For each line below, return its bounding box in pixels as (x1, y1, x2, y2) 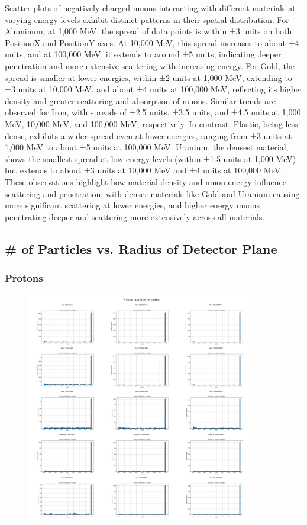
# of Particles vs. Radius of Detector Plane (5, 239, 277, 257)
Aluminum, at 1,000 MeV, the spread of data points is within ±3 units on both (5, 25, 292, 37)
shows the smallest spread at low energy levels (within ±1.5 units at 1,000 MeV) (5, 152, 296, 165)
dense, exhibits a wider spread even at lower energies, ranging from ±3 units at (5, 129, 292, 141)
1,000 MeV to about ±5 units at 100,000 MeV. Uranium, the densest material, (5, 141, 289, 153)
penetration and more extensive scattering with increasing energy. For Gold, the (5, 59, 295, 72)
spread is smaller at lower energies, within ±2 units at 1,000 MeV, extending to (5, 71, 292, 83)
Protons (5, 270, 43, 285)
